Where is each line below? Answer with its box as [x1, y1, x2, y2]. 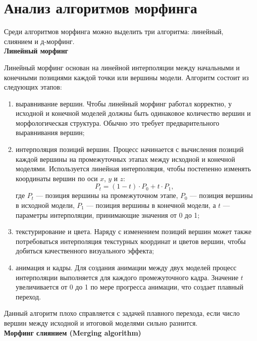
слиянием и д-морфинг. [4, 36, 75, 46]
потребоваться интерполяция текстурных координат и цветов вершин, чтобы [15, 236, 246, 246]
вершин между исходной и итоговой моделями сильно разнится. [4, 317, 198, 328]
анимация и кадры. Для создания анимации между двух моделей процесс [15, 262, 237, 272]
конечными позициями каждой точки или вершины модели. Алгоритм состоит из [4, 72, 249, 82]
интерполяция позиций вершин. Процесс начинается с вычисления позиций [15, 144, 244, 154]
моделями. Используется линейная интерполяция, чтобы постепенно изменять [15, 163, 251, 174]
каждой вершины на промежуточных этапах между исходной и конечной [15, 153, 235, 164]
